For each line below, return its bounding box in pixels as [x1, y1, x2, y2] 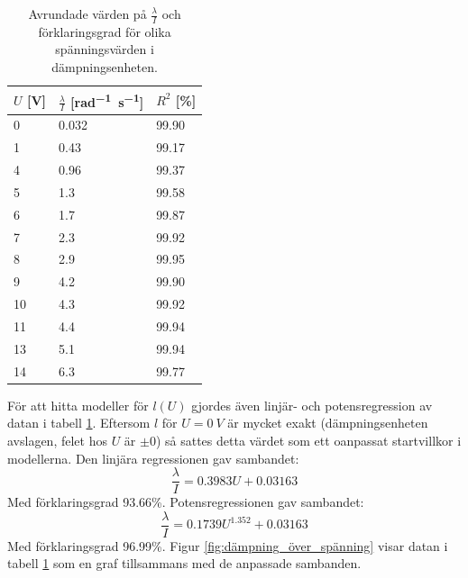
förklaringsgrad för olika [38, 22, 171, 41]
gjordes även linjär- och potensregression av [191, 395, 433, 414]
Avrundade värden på [28, 5, 147, 23]
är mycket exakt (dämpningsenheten [227, 413, 428, 432]
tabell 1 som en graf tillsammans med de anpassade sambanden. [7, 554, 362, 573]
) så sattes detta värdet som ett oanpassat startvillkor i [155, 430, 462, 449]
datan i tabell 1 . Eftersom [7, 413, 151, 432]
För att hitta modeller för [7, 395, 149, 414]
